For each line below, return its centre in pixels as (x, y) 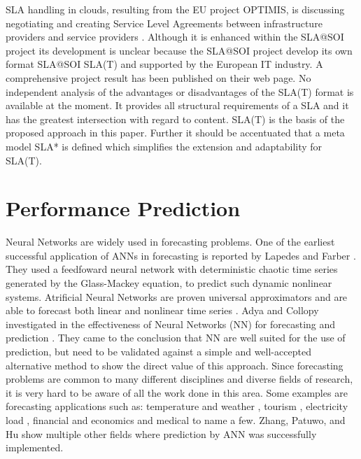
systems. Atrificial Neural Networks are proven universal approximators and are (177, 296)
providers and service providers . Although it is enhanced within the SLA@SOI (175, 37)
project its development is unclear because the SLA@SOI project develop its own (179, 50)
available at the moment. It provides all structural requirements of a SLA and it (177, 105)
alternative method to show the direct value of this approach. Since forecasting (175, 365)
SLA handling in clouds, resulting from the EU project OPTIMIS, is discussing (175, 9)
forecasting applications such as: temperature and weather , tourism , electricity (177, 406)
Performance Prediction (123, 208)
